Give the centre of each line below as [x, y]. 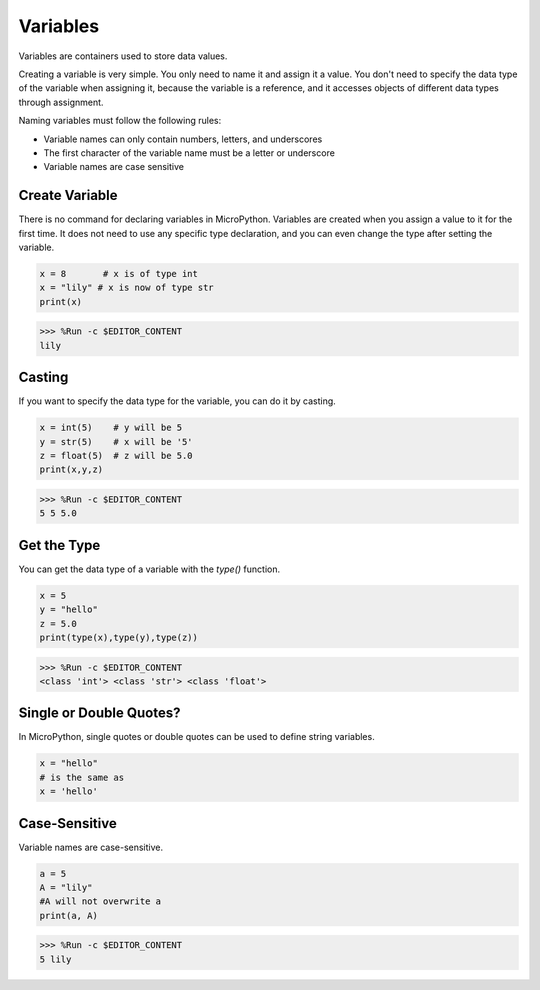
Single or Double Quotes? [99, 713]
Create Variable [68, 195]
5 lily [55, 959]
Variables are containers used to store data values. [123, 56]
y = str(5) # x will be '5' [116, 441]
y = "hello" [69, 609]
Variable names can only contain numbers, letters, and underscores [183, 139]
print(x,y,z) [71, 469]
